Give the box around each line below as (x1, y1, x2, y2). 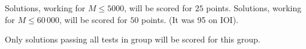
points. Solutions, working (206, 2, 302, 14)
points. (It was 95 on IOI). (141, 13, 238, 25)
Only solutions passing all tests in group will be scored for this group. (5, 33, 260, 45)
